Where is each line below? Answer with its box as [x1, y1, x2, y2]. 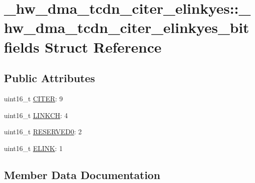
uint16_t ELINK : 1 [4, 143, 63, 153]
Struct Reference [44, 36, 162, 57]
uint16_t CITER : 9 [4, 93, 63, 103]
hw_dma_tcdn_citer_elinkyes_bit [4, 17, 250, 37]
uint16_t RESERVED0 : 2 [4, 126, 82, 137]
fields [4, 36, 40, 57]
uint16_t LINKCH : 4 [4, 110, 68, 120]
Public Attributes [4, 70, 95, 86]
